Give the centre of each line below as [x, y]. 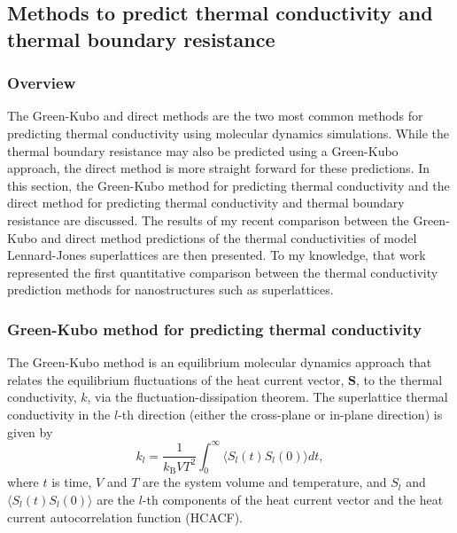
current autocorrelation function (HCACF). [125, 517]
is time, [72, 482]
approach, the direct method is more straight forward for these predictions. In [219, 168]
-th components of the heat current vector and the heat [293, 499]
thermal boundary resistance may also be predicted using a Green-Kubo [203, 150]
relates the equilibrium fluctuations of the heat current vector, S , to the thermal [225, 379]
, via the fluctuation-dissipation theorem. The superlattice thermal [267, 397]
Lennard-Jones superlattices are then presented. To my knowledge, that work [217, 255]
